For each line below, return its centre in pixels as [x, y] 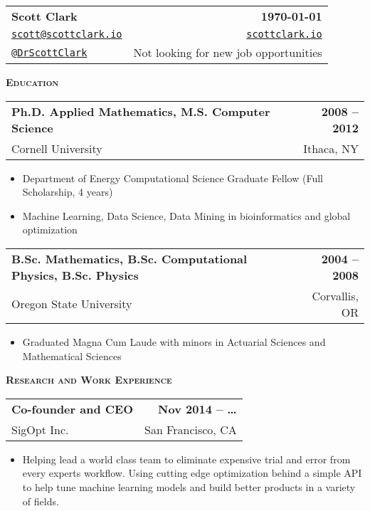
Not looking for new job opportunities [228, 52]
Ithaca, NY [331, 148]
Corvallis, [335, 295]
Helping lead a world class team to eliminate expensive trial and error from [186, 459]
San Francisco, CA [191, 429]
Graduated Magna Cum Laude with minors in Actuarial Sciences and [174, 341]
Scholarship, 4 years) [68, 192]
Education [32, 82]
